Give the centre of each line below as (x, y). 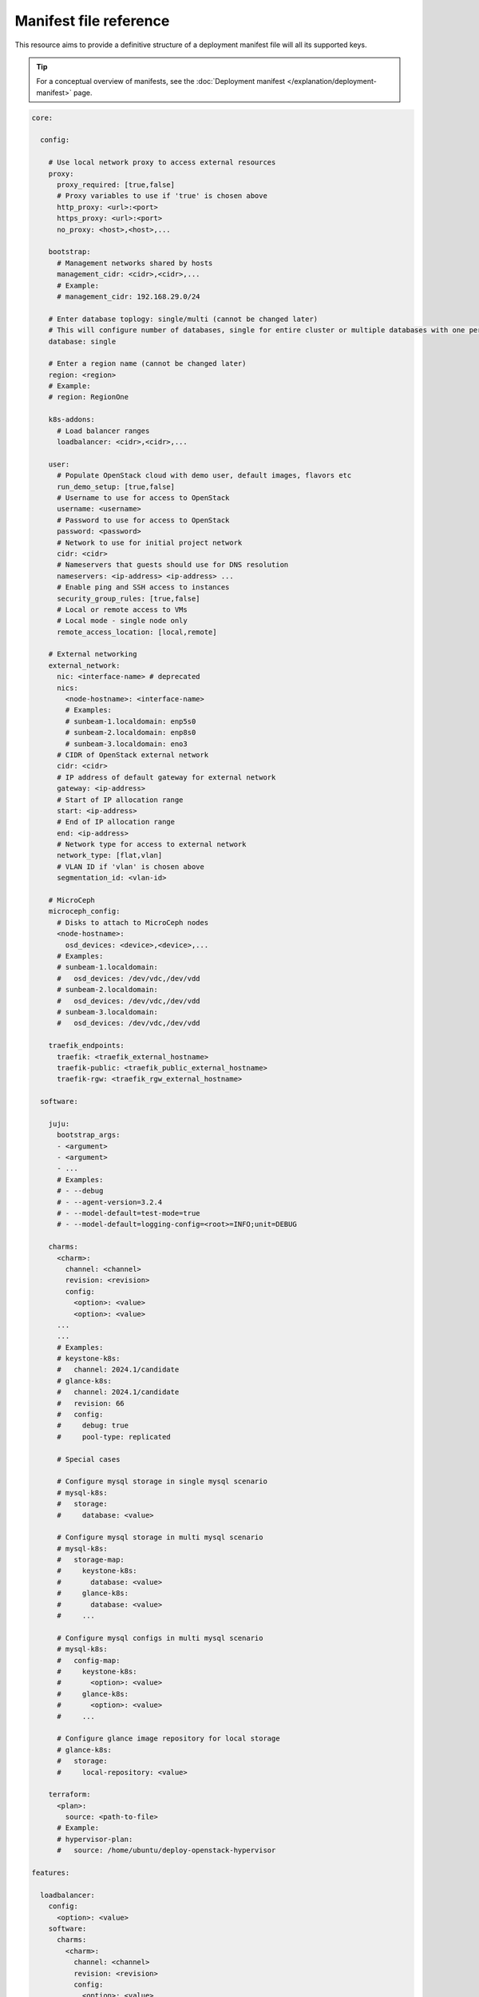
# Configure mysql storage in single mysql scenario (162, 1481)
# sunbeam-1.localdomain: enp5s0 (131, 721)
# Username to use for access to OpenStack (143, 498)
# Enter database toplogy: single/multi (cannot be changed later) (183, 319)
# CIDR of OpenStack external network (133, 754)
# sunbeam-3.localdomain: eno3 (126, 744)
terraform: (69, 1795)
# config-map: (89, 1660)
